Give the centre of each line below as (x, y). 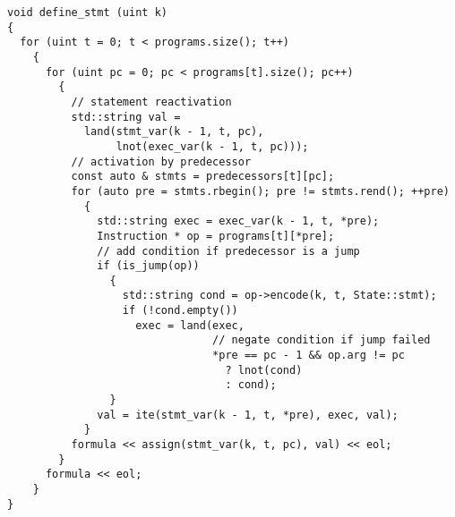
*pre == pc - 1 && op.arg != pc (309, 356)
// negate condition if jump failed (322, 340)
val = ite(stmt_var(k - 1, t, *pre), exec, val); (248, 415)
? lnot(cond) (264, 370)
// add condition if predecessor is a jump (228, 251)
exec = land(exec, (190, 325)
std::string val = (126, 117)
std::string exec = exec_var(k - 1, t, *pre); (238, 221)
